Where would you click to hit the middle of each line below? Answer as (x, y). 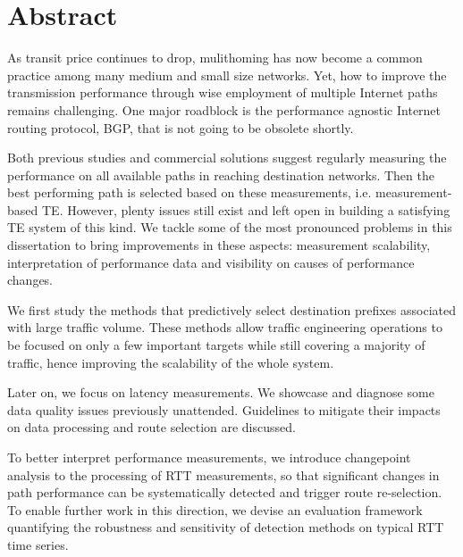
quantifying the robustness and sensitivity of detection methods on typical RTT (226, 527)
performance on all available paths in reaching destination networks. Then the (221, 175)
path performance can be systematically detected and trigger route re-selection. (225, 492)
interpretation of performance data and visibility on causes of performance (211, 262)
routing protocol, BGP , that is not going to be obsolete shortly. (181, 127)
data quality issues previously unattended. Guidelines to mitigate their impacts (224, 409)
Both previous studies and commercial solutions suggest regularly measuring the (227, 158)
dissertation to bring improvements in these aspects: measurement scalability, (219, 245)
